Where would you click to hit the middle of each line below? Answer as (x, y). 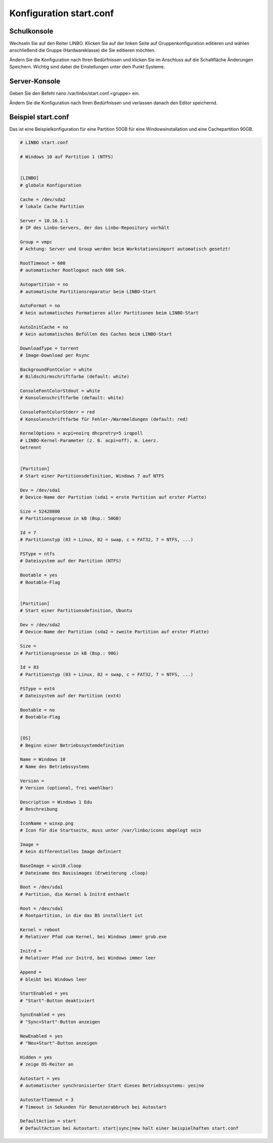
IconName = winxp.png (47, 823)
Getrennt (31, 448)
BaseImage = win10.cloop (51, 866)
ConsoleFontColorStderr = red (57, 412)
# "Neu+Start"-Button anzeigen (59, 1043)
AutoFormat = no (40, 306)
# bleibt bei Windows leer (53, 979)
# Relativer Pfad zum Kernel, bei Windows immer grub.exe (93, 937)
